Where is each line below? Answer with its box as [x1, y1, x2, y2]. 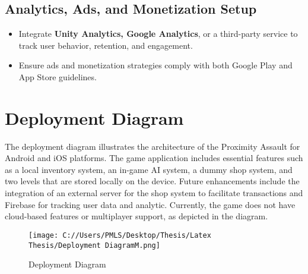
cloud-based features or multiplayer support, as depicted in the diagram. [5, 210, 268, 222]
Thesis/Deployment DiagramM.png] [28, 241, 160, 250]
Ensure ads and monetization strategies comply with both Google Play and [18, 59, 293, 71]
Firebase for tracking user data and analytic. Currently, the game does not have [5, 198, 296, 210]
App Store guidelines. [18, 70, 97, 83]
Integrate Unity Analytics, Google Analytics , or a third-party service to [18, 27, 298, 40]
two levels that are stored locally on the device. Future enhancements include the [5, 175, 300, 187]
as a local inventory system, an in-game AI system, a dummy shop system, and [5, 163, 293, 175]
